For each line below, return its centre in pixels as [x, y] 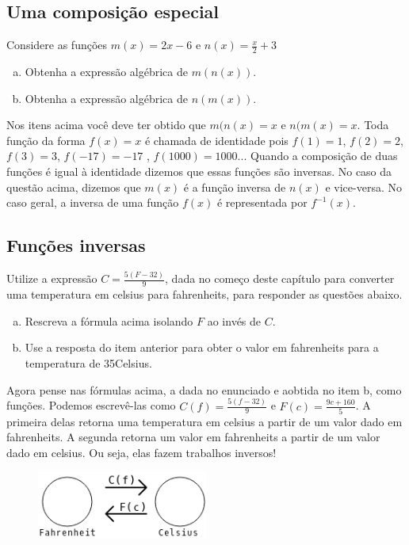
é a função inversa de [235, 187]
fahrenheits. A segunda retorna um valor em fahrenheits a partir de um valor [193, 437]
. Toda [373, 125]
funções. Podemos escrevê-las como [91, 405]
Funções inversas [76, 245]
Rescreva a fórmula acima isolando [109, 320]
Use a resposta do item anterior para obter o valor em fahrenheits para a [202, 347]
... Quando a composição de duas [317, 156]
